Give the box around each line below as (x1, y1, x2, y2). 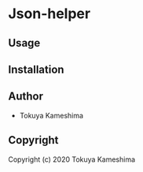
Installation (8, 62, 64, 76)
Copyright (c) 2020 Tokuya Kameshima (8, 155, 136, 164)
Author (8, 90, 43, 103)
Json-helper (8, 5, 91, 23)
